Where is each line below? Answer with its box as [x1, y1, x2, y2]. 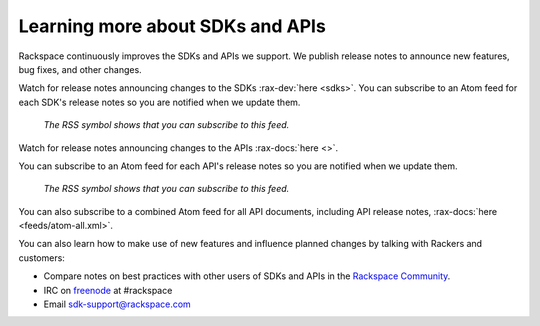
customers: [18, 251, 65, 264]
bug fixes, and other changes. [18, 63, 142, 75]
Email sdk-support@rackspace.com [43, 298, 192, 310]
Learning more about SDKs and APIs [18, 15, 327, 37]
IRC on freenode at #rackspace [43, 284, 173, 296]
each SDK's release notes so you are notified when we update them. [18, 96, 301, 108]
